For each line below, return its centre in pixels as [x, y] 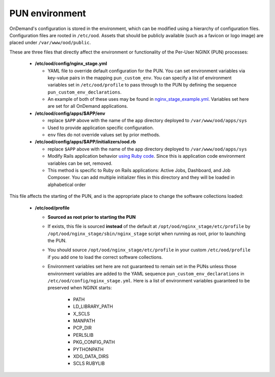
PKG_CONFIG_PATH [94, 342]
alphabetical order [67, 184]
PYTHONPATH [88, 349]
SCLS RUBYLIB [89, 363]
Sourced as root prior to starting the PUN [92, 217]
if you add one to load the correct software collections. [105, 257]
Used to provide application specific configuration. [101, 128]
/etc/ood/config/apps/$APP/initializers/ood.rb [85, 142]
